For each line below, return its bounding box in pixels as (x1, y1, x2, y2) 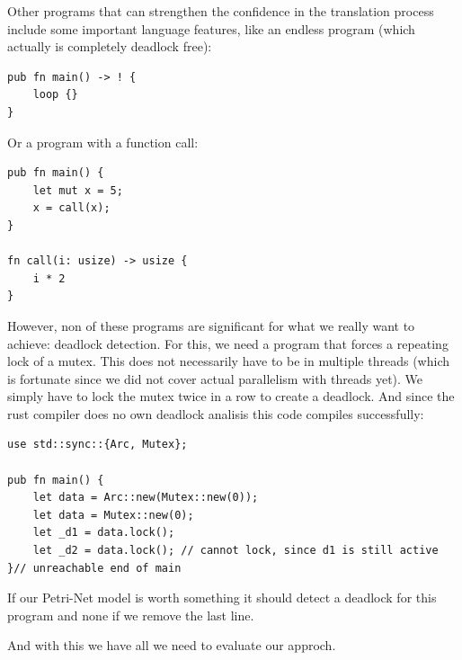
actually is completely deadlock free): (7, 37, 212, 56)
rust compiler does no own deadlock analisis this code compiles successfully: (7, 404, 424, 423)
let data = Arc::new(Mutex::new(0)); (32, 491, 259, 504)
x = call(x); (32, 201, 111, 215)
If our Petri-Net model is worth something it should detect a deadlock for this (7, 588, 437, 607)
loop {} (32, 88, 78, 102)
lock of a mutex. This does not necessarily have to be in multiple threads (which (7, 352, 449, 370)
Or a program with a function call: (7, 132, 199, 151)
